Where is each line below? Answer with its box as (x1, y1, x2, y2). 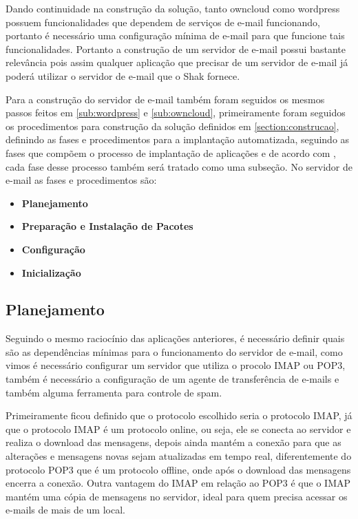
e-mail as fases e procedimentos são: (6, 173, 157, 187)
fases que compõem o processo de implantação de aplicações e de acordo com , (6, 145, 336, 160)
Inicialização (21, 265, 81, 279)
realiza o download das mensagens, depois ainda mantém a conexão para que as (6, 435, 341, 449)
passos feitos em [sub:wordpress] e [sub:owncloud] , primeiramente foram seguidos (6, 105, 346, 120)
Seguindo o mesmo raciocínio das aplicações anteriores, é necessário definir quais (6, 331, 345, 346)
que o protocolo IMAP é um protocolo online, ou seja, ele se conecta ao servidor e (6, 421, 351, 436)
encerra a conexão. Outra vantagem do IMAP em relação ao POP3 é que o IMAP (6, 476, 351, 490)
